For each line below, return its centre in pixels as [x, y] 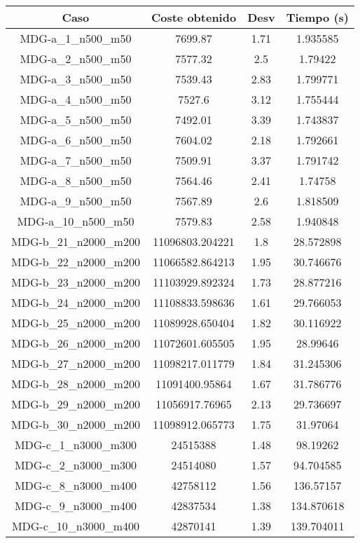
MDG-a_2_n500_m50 [76, 59]
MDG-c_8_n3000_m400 [76, 485]
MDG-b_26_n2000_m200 [76, 343]
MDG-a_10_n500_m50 [76, 221]
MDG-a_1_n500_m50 [76, 38]
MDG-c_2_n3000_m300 [76, 465]
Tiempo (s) [317, 17]
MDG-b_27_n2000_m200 [76, 363]
